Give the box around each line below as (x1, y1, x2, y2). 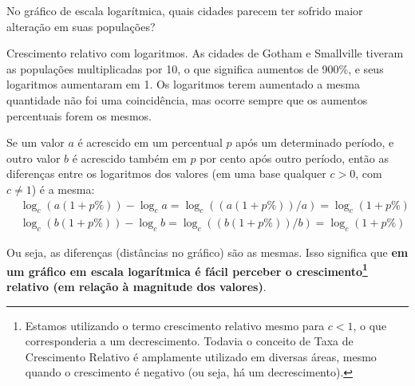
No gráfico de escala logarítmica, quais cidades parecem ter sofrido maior (6, 2, 363, 18)
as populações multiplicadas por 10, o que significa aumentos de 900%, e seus (6, 60, 384, 77)
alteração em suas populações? (6, 18, 156, 34)
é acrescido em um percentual (77, 134, 223, 151)
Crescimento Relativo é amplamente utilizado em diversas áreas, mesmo (25, 348, 377, 364)
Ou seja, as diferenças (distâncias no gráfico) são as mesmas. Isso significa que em (6, 244, 409, 261)
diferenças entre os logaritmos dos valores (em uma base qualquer (6, 165, 326, 182)
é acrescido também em (72, 149, 187, 166)
